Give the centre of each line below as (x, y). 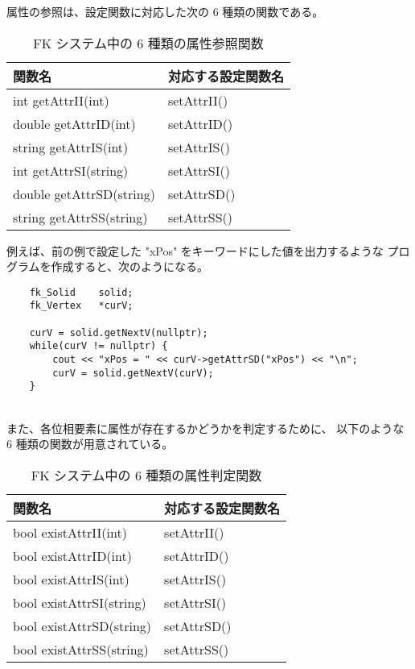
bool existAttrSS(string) (81, 649)
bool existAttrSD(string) (82, 625)
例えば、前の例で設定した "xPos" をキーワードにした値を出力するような (195, 250)
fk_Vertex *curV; (81, 306)
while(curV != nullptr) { (99, 346)
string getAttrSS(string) (80, 217)
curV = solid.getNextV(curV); (133, 373)
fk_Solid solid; (81, 292)
